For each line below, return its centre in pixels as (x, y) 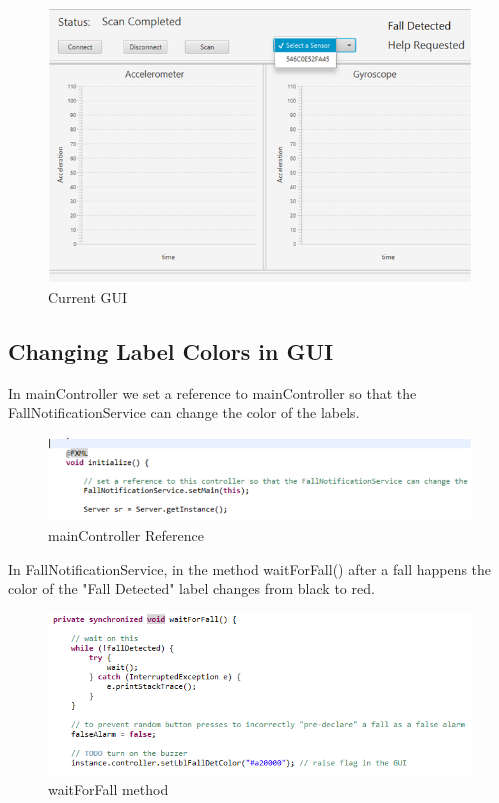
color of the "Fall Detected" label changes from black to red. (191, 588)
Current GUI (88, 297)
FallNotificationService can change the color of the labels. (184, 412)
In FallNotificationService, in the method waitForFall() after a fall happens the (250, 568)
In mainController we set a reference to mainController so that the (212, 392)
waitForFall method (108, 788)
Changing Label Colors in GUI (171, 351)
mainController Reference (126, 534)
